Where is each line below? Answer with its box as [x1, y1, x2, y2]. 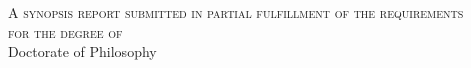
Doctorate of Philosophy [8, 41, 157, 62]
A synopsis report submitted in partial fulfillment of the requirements [8, 2, 464, 22]
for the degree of [8, 21, 123, 42]
